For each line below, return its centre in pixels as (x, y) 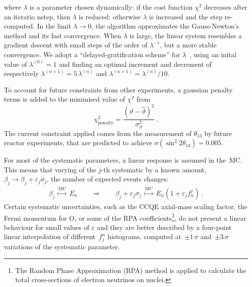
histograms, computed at (144, 236)
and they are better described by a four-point (164, 227)
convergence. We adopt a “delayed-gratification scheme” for (92, 54)
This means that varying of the (50, 169)
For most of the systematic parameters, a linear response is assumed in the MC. (123, 160)
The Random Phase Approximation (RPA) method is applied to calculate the (131, 270)
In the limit (54, 26)
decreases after (226, 7)
